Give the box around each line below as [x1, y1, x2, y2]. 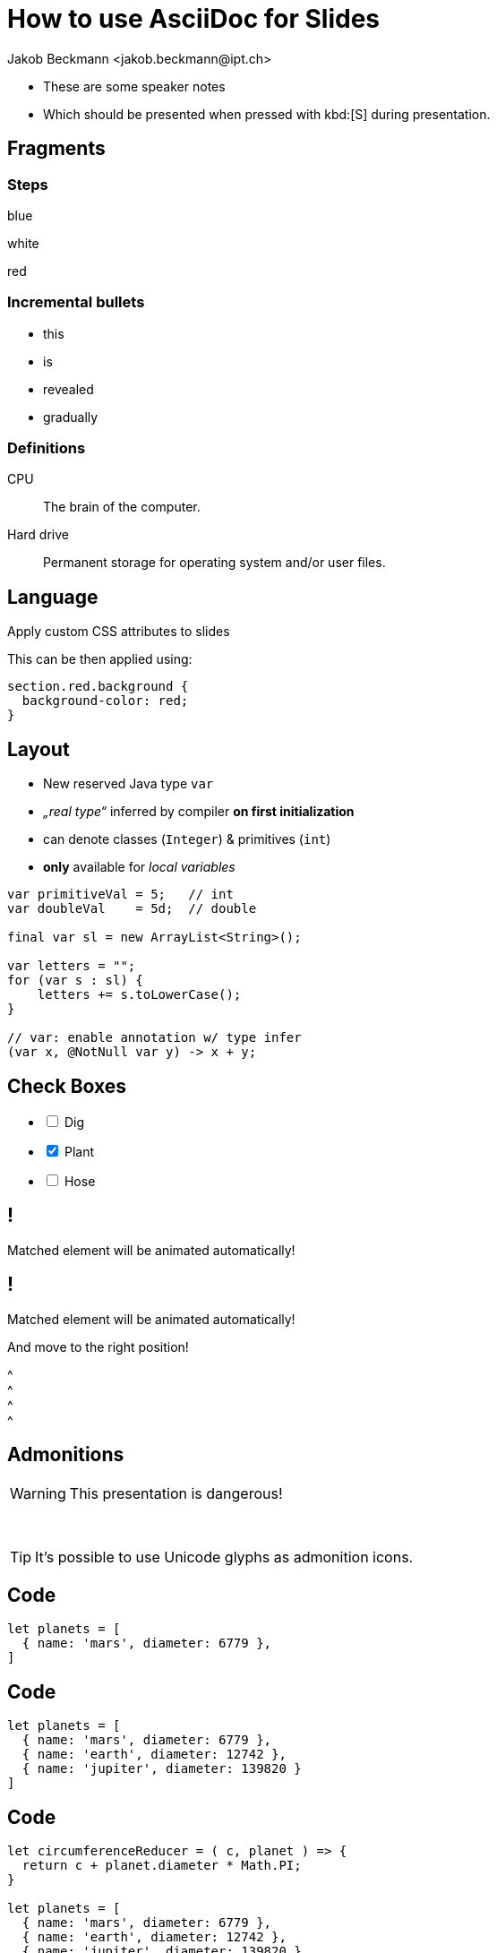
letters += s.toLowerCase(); [37, 987, 242, 1002]
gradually [43, 409, 99, 425]
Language [7, 585, 99, 608]
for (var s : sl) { [7, 973, 143, 988]
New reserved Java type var [43, 776, 214, 792]
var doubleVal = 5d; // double [7, 901, 257, 916]
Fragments [7, 137, 106, 160]
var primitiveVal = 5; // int [7, 887, 234, 902]
